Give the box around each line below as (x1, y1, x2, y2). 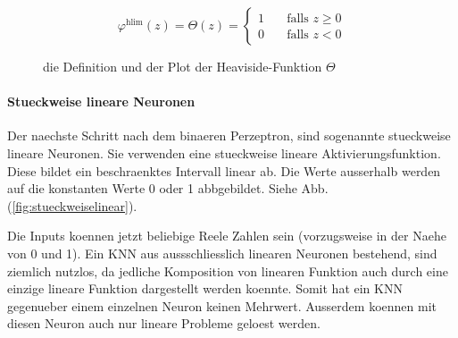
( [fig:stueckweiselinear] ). (7, 196, 137, 215)
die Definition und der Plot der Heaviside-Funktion (43, 57, 322, 75)
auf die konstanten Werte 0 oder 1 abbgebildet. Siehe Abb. (7, 179, 329, 198)
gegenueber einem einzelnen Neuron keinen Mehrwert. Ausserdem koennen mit (7, 296, 437, 315)
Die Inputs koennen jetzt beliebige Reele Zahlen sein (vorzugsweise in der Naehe (7, 226, 446, 245)
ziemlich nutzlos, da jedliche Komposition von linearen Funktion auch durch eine (7, 261, 448, 280)
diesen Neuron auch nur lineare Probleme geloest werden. (7, 314, 321, 333)
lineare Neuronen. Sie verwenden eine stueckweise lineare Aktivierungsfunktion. (7, 143, 441, 162)
